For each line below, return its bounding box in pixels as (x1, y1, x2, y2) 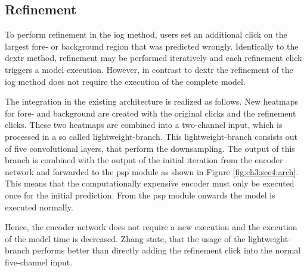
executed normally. (5, 200, 73, 213)
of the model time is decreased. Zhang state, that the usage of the (5, 232, 246, 245)
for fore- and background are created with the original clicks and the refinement (5, 106, 296, 119)
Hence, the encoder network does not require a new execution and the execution (5, 221, 297, 233)
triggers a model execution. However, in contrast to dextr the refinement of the (5, 63, 293, 75)
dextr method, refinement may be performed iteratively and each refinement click (5, 51, 302, 64)
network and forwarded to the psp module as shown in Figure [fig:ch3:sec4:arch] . (5, 165, 299, 178)
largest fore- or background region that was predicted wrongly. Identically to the (5, 39, 299, 52)
